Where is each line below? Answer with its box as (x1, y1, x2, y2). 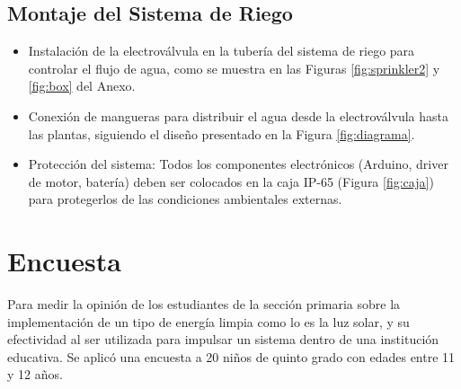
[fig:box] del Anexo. (28, 76, 136, 95)
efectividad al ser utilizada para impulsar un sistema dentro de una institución (7, 330, 439, 349)
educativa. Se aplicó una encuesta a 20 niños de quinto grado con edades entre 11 (7, 347, 456, 366)
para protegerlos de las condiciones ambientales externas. (28, 190, 342, 208)
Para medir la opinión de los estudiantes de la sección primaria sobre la (7, 295, 401, 314)
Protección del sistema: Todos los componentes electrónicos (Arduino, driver (28, 155, 448, 173)
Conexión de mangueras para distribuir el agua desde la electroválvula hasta (28, 106, 448, 125)
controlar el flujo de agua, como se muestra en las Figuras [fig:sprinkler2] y (28, 58, 440, 77)
